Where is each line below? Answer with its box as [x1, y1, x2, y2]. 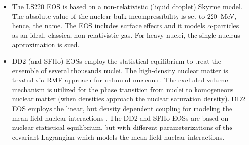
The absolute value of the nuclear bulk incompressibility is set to [12, 11, 205, 21]
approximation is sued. [12, 39, 80, 49]
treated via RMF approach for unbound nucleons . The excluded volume [12, 75, 228, 85]
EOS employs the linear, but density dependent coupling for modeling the [12, 103, 232, 113]
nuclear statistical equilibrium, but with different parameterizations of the [12, 122, 232, 132]
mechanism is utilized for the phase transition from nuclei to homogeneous [12, 84, 234, 94]
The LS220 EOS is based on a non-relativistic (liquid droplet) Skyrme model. [12, 1, 243, 11]
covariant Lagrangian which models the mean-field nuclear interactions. [12, 131, 225, 142]
